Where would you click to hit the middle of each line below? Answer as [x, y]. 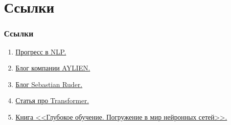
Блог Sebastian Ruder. [49, 84]
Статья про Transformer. [52, 100]
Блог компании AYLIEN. [53, 68]
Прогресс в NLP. [41, 51]
